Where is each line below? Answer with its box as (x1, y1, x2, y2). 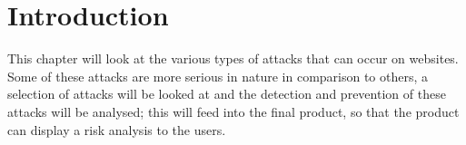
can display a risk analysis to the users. (7, 120, 226, 139)
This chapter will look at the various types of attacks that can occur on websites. (7, 49, 459, 68)
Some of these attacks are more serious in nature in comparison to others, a (7, 66, 429, 85)
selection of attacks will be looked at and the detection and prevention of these (7, 84, 446, 103)
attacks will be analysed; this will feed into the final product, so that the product (7, 101, 460, 121)
